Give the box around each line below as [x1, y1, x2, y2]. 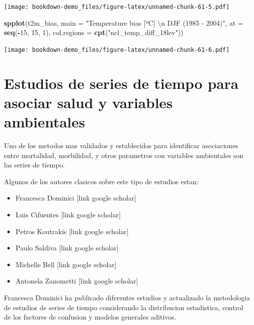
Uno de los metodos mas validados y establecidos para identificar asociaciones [4, 140, 238, 150]
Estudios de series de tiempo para [4, 73, 239, 93]
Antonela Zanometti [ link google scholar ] [15, 276, 138, 286]
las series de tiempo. [4, 160, 65, 170]
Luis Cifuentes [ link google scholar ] [15, 209, 121, 219]
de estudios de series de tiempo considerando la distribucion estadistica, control [4, 302, 244, 312]
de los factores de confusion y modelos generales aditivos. [4, 312, 176, 322]
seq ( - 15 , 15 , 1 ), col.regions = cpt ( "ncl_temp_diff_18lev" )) [4, 27, 184, 38]
